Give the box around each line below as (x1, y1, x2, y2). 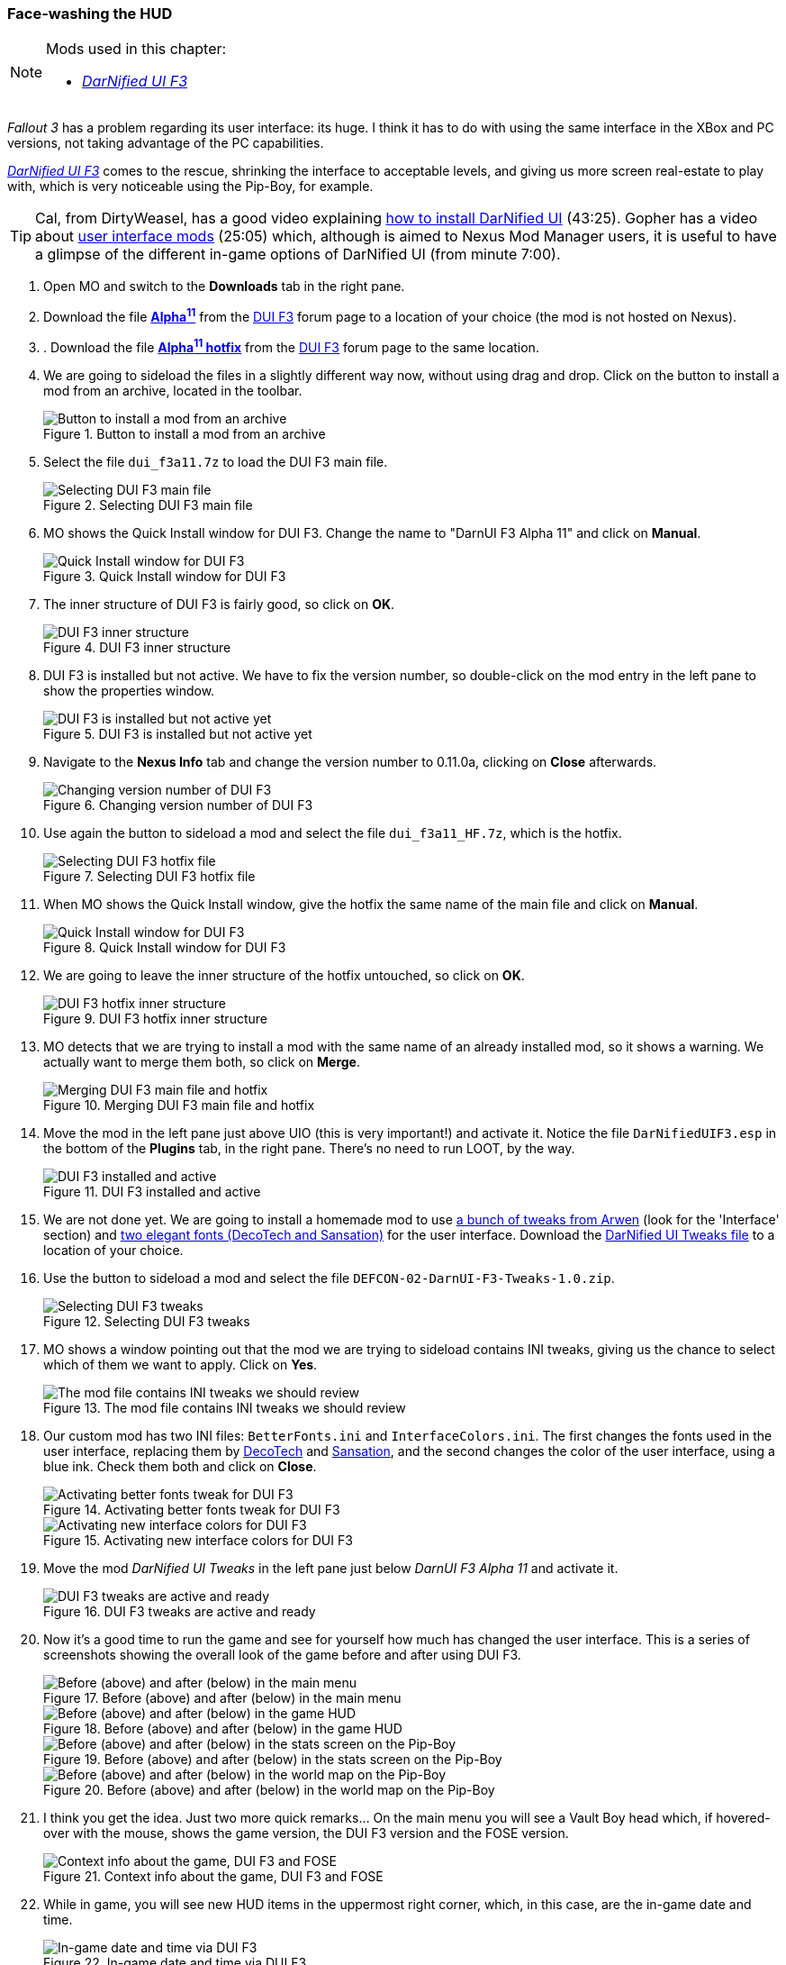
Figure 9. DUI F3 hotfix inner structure (43, 1010, 267, 1026)
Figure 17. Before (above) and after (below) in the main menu (43, 1689, 402, 1706)
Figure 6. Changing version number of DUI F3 (43, 796, 313, 813)
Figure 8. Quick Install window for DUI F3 (43, 939, 286, 955)
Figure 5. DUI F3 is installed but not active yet (43, 725, 312, 741)
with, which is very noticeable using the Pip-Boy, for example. (7, 178, 374, 195)
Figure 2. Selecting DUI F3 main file (43, 496, 253, 513)
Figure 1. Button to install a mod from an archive (43, 425, 326, 441)
